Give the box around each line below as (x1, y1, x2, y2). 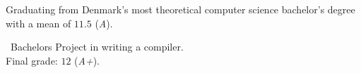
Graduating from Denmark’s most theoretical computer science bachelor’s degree (6, 2, 355, 16)
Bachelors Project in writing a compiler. (10, 39, 184, 54)
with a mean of (6, 15, 71, 30)
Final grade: (6, 53, 58, 67)
